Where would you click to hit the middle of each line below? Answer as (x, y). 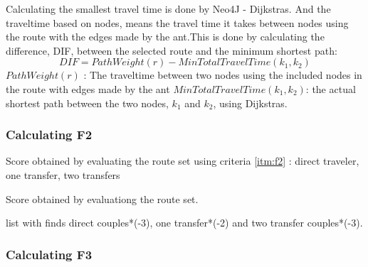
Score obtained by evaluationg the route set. (102, 198)
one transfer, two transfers (63, 174)
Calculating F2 (49, 135)
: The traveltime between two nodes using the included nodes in (223, 75)
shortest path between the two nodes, (87, 103)
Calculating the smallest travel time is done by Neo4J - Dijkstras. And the (168, 9)
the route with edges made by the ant (88, 88)
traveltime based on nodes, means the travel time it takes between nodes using (177, 22)
